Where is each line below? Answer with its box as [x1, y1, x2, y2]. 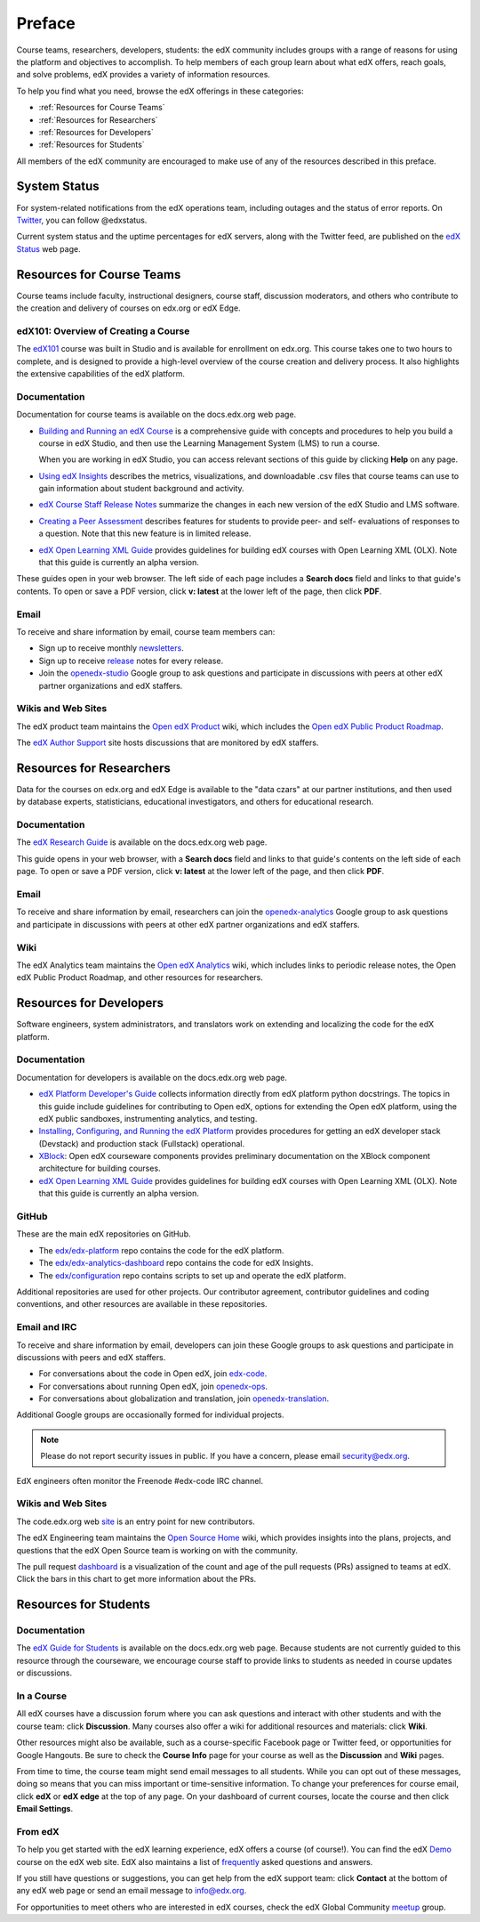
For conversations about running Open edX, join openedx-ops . [38, 1381, 268, 1391]
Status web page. [16, 243, 81, 254]
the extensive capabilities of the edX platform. [16, 368, 186, 378]
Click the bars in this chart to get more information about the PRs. [16, 1574, 257, 1585]
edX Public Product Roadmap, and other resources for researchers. [16, 972, 264, 983]
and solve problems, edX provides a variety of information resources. [16, 69, 271, 80]
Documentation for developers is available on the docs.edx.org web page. [16, 1072, 288, 1083]
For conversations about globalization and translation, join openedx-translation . [38, 1393, 330, 1404]
